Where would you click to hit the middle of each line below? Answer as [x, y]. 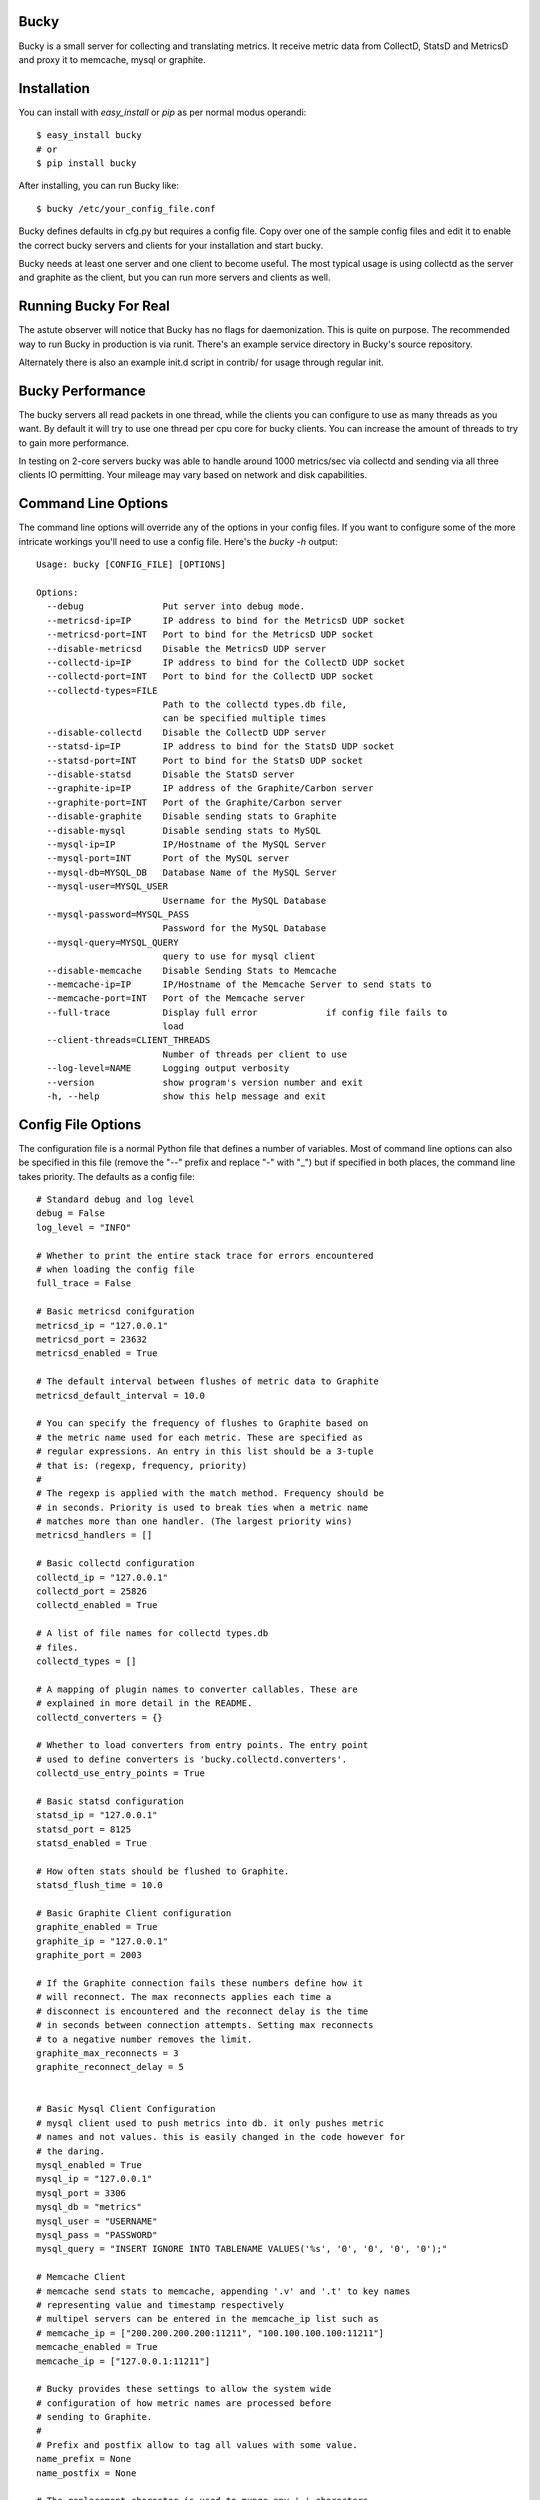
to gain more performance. [74, 442]
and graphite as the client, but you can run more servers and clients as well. [174, 277]
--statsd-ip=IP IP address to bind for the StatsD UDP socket [220, 746]
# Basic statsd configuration [110, 1801]
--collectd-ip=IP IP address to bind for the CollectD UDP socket [226, 662]
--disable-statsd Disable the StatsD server [170, 774]
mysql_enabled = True [89, 2165]
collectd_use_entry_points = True [120, 1773]
